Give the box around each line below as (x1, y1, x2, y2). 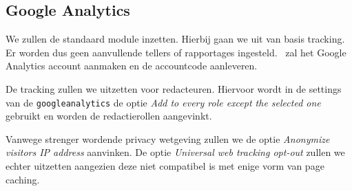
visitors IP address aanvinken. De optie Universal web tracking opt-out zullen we (6, 145, 345, 159)
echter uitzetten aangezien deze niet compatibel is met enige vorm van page (6, 159, 324, 173)
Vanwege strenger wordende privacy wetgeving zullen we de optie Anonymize (6, 131, 330, 146)
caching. (6, 172, 40, 186)
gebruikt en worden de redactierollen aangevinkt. (6, 109, 212, 123)
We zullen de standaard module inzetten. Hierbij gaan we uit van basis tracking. (6, 32, 345, 46)
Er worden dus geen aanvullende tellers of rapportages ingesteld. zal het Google (6, 45, 346, 59)
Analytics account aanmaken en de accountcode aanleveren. (6, 58, 258, 73)
